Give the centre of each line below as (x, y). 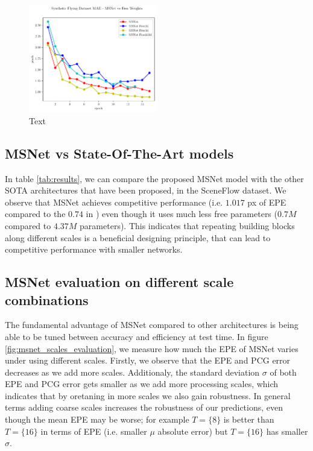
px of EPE (267, 202)
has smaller (287, 431)
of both (283, 372)
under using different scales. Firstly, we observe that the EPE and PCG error (148, 360)
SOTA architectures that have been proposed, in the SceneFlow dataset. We (146, 190)
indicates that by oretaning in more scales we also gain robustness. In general (148, 395)
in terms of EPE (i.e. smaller (94, 431)
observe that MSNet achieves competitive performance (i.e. (114, 202)
